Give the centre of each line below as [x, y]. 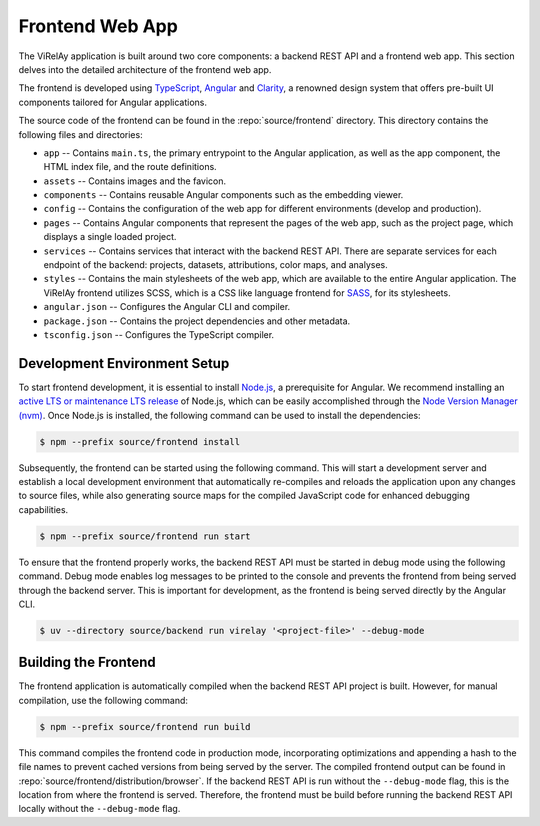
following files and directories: [81, 134]
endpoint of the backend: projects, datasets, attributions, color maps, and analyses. [216, 265]
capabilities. [43, 509]
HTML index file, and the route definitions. [130, 167]
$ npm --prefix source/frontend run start [145, 536]
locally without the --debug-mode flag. [99, 809]
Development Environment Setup [124, 363]
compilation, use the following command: [103, 700]
